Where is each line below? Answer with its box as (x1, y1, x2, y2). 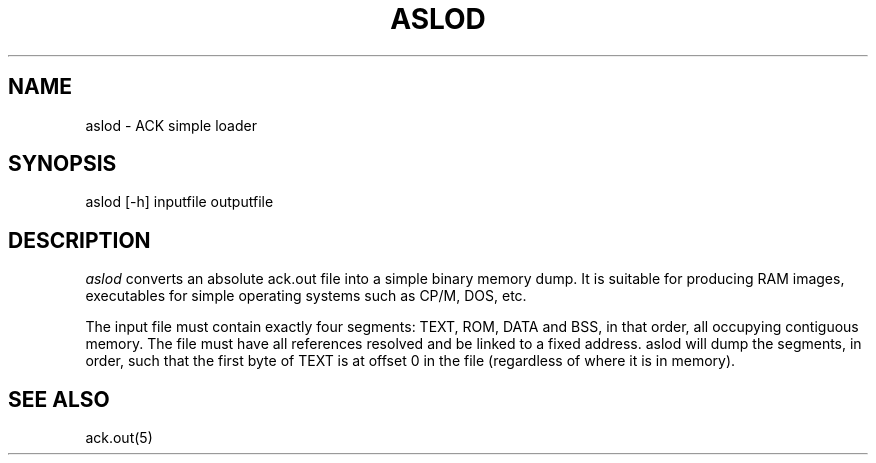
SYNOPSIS (8, 151, 117, 177)
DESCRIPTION (8, 227, 151, 253)
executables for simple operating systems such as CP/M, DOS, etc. (85, 287, 527, 305)
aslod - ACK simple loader (85, 116, 257, 134)
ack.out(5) (85, 429, 153, 447)
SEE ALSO (8, 386, 110, 412)
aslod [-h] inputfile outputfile (85, 193, 274, 211)
